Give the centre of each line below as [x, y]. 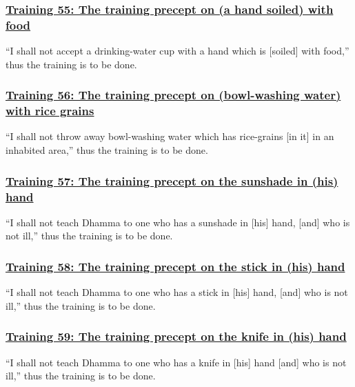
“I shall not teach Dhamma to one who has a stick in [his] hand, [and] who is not [177, 292]
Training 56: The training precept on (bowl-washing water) [173, 95]
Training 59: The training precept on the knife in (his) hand [176, 336]
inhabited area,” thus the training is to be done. [107, 150]
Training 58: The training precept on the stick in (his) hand [175, 266]
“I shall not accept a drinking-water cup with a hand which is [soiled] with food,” [177, 51]
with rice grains [50, 111]
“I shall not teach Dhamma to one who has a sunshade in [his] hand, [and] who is [178, 222]
